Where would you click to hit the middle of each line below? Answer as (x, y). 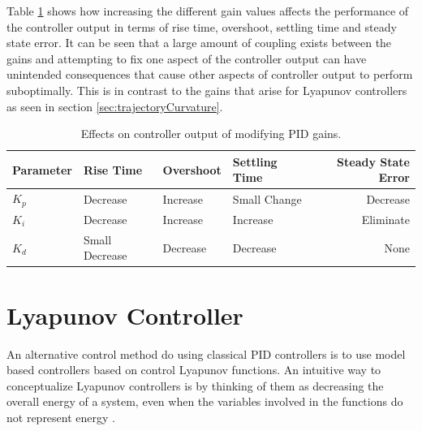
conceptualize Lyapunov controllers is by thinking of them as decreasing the (195, 385)
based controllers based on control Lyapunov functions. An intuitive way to (194, 370)
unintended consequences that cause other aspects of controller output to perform (210, 74)
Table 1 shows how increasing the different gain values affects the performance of (208, 11)
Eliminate (385, 219)
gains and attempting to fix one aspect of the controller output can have (187, 58)
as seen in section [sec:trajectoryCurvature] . (115, 106)
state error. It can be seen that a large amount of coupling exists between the (199, 43)
